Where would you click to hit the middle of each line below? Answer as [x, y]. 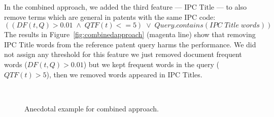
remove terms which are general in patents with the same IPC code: [110, 17]
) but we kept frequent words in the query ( [151, 64]
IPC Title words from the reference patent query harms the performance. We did [130, 44]
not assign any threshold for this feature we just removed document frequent [123, 54]
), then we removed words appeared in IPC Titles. [124, 74]
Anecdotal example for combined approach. [92, 108]
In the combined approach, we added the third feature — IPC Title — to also [125, 7]
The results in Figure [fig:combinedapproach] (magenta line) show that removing [130, 34]
